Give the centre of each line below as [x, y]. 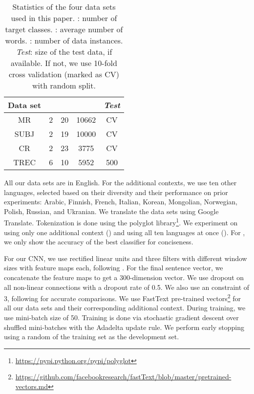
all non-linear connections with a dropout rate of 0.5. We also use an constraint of [127, 287]
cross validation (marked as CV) [64, 74]
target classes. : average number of [64, 29]
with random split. [64, 85]
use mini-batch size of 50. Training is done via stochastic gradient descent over [121, 317]
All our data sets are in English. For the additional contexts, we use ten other [120, 182]
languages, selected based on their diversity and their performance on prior [116, 192]
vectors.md [32, 386]
